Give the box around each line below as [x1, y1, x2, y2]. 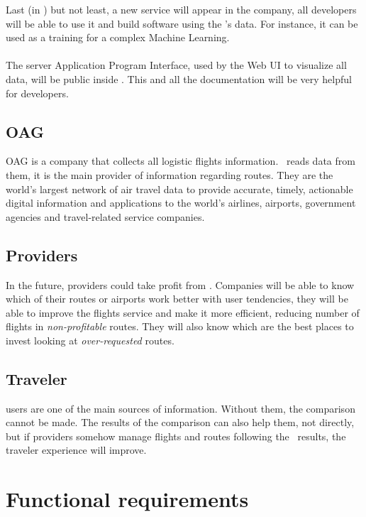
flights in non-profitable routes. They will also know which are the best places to [6, 319, 354, 334]
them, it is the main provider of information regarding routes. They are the [6, 167, 333, 182]
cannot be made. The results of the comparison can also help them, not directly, [6, 415, 355, 430]
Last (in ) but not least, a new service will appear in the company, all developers [6, 2, 357, 16]
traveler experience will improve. [6, 442, 147, 457]
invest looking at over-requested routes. [6, 332, 174, 347]
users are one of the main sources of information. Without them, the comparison [6, 401, 355, 415]
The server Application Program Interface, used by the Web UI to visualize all [6, 58, 347, 72]
